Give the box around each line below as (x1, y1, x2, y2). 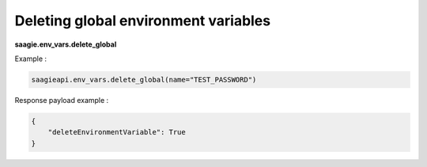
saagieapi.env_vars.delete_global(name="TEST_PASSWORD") (31, 75, 257, 84)
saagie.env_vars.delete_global (14, 40, 117, 49)
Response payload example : (14, 95, 109, 104)
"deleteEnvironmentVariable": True (47, 127, 186, 137)
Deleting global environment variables (14, 12, 271, 29)
